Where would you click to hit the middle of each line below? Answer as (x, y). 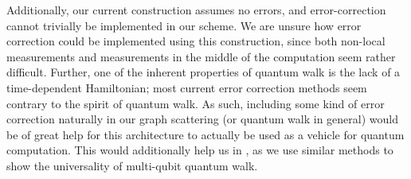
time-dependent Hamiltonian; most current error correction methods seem (187, 87)
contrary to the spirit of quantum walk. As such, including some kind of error (196, 103)
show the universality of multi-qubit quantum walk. (132, 165)
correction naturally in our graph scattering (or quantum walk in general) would (202, 119)
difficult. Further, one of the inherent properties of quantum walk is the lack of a (204, 72)
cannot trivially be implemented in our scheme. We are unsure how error (184, 25)
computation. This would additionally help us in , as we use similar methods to (200, 150)
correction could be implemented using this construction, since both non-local (196, 41)
